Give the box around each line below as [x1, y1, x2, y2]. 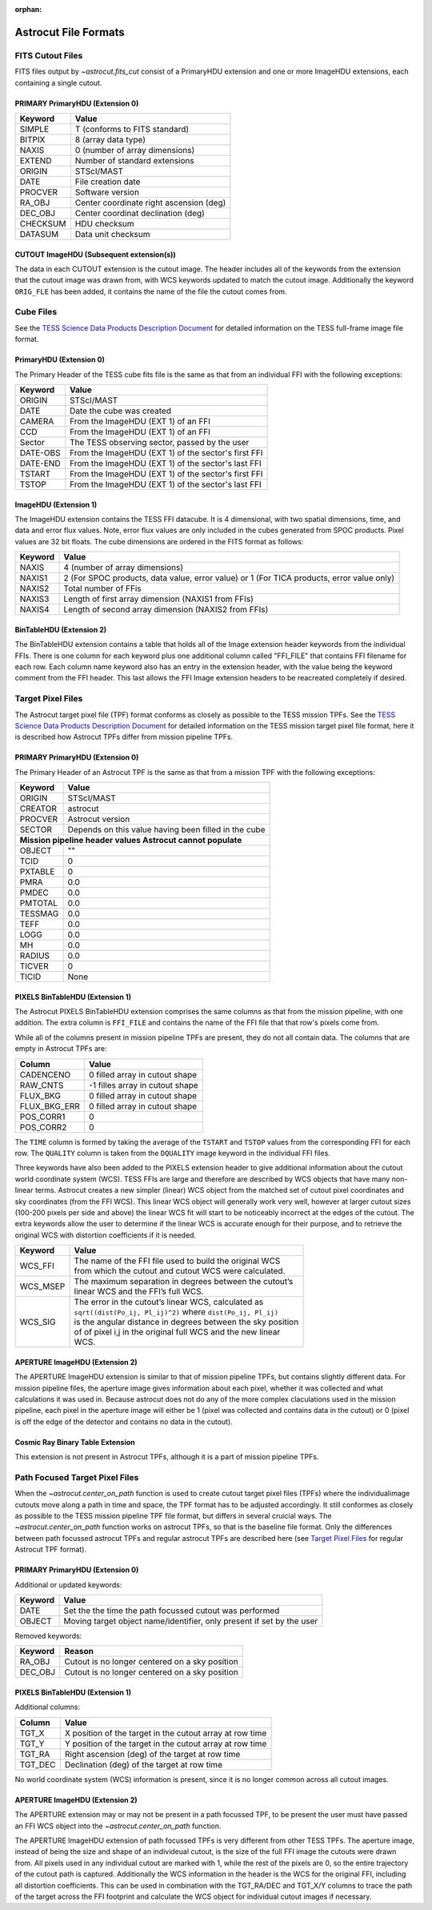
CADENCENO [19, 1069, 71, 1080]
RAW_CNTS [19, 1079, 64, 1090]
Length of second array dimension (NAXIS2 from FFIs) [63, 604, 269, 616]
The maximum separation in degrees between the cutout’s [74, 1276, 294, 1287]
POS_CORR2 [19, 1122, 67, 1133]
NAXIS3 [19, 593, 50, 604]
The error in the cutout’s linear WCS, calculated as [74, 1297, 264, 1308]
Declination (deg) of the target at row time [64, 1759, 223, 1770]
